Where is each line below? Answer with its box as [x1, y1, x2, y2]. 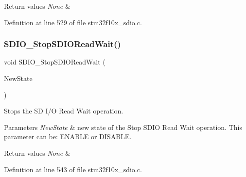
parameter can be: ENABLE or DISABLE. [4, 131, 132, 142]
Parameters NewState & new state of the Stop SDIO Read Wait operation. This [4, 122, 242, 132]
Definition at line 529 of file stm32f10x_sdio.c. [4, 17, 142, 27]
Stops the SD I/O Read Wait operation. [4, 106, 123, 116]
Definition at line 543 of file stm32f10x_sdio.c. [4, 164, 142, 174]
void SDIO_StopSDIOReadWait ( [4, 57, 105, 67]
